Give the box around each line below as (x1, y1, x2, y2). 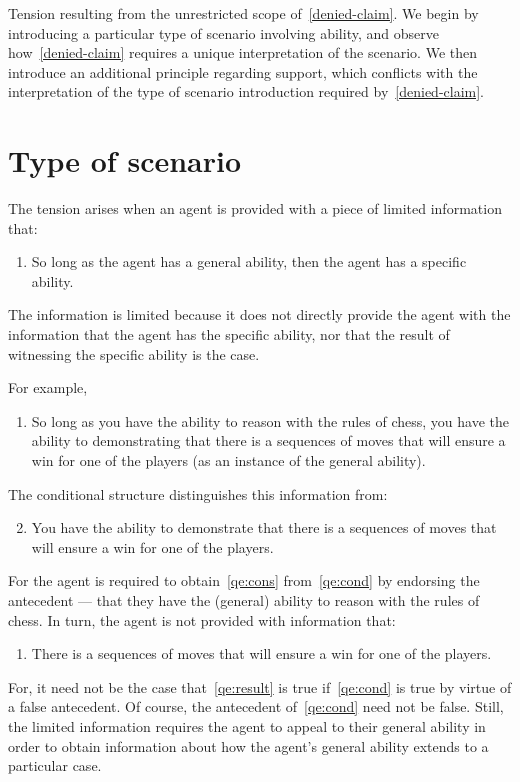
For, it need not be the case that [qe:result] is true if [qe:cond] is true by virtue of (8, 676, 512, 697)
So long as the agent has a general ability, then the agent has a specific (31, 251, 467, 272)
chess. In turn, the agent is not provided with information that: (8, 609, 396, 630)
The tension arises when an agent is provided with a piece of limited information (8, 198, 502, 219)
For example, (8, 377, 88, 398)
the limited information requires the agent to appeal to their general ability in (8, 715, 486, 736)
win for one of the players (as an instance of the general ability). (31, 450, 426, 471)
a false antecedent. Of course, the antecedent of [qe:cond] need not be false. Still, (8, 696, 504, 717)
